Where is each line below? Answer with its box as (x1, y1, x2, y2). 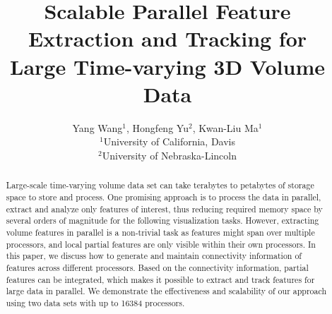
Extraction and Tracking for (28, 24, 307, 53)
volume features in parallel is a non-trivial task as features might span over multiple (6, 226, 315, 238)
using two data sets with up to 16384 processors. (6, 296, 185, 308)
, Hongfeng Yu (126, 120, 189, 135)
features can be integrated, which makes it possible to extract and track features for (6, 273, 315, 285)
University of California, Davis (103, 134, 236, 149)
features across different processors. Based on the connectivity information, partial (6, 261, 309, 273)
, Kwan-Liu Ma (192, 120, 259, 135)
